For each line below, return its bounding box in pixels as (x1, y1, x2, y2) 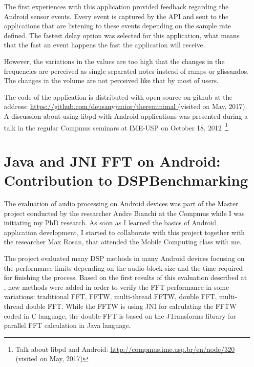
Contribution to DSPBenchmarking (4, 170, 248, 190)
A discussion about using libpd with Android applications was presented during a (4, 110, 248, 121)
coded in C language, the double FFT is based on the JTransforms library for (4, 310, 236, 321)
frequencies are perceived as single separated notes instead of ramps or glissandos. (4, 65, 249, 76)
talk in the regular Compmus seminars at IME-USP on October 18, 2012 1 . (4, 121, 230, 132)
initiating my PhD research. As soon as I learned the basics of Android (4, 217, 216, 228)
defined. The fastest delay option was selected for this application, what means (4, 30, 240, 40)
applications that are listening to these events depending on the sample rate (4, 21, 231, 31)
